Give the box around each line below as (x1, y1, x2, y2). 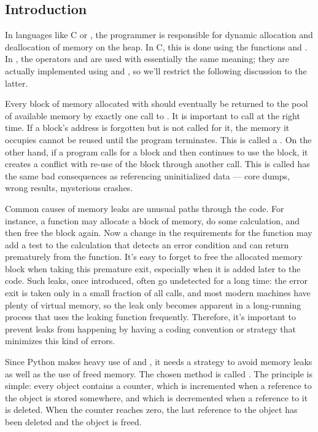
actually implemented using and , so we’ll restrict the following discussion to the (5, 64, 307, 77)
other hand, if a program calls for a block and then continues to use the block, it (5, 145, 308, 158)
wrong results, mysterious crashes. (5, 181, 133, 194)
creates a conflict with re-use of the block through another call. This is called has (5, 157, 310, 170)
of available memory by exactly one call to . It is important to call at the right (5, 109, 300, 122)
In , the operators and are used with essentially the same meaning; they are (5, 52, 289, 65)
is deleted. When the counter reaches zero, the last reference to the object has (5, 403, 298, 416)
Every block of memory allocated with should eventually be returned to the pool (5, 97, 308, 110)
